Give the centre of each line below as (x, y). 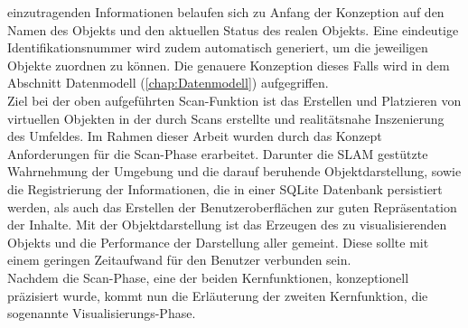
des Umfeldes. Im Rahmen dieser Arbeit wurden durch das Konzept (195, 136)
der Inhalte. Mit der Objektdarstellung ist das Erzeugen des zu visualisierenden (227, 225)
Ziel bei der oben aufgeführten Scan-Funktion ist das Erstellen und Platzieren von (234, 100)
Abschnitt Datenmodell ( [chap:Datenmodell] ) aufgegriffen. (168, 83)
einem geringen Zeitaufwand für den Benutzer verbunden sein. (179, 260)
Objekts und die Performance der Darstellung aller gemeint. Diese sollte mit (218, 242)
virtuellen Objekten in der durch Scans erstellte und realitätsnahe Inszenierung (226, 118)
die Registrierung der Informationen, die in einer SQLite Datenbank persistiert (225, 188)
